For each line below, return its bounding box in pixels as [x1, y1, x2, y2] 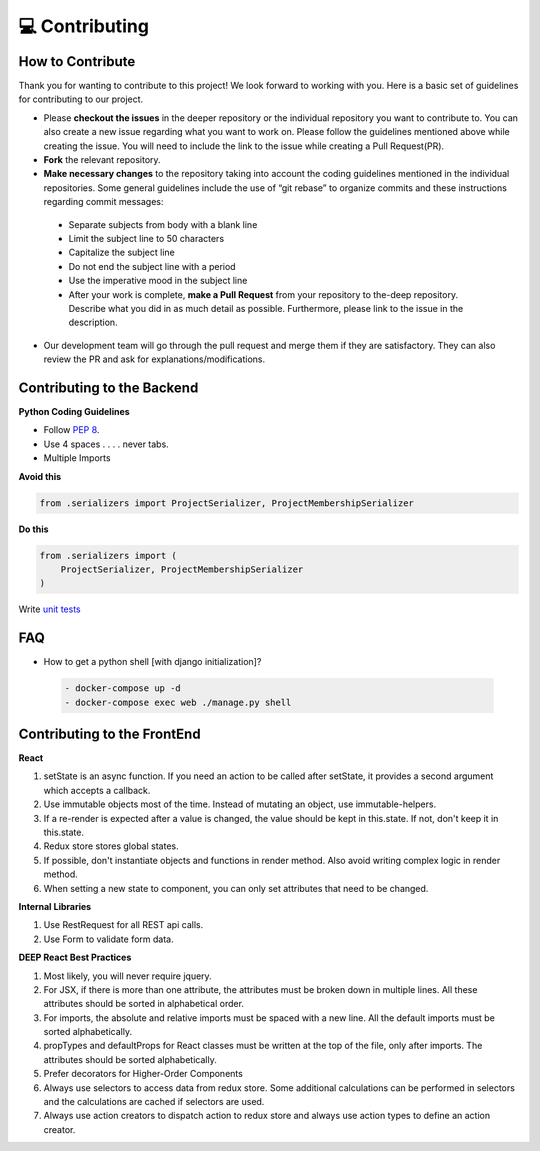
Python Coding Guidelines [18, 406, 130, 417]
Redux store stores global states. [43, 840, 179, 852]
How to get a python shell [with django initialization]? [43, 656, 262, 668]
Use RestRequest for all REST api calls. [43, 919, 204, 931]
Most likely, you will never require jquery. [43, 970, 212, 982]
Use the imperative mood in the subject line [68, 275, 248, 287]
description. [68, 316, 119, 329]
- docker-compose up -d [64, 683, 182, 694]
